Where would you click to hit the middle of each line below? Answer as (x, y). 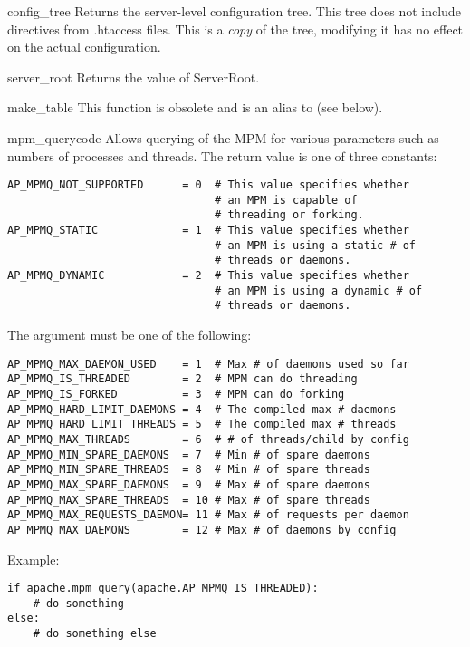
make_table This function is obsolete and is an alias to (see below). (195, 107)
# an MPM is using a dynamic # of (319, 290)
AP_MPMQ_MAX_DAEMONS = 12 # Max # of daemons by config (202, 530)
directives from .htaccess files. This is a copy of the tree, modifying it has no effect (235, 29)
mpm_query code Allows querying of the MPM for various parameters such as (223, 137)
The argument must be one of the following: (129, 335)
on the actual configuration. (84, 47)
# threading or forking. (289, 215)
